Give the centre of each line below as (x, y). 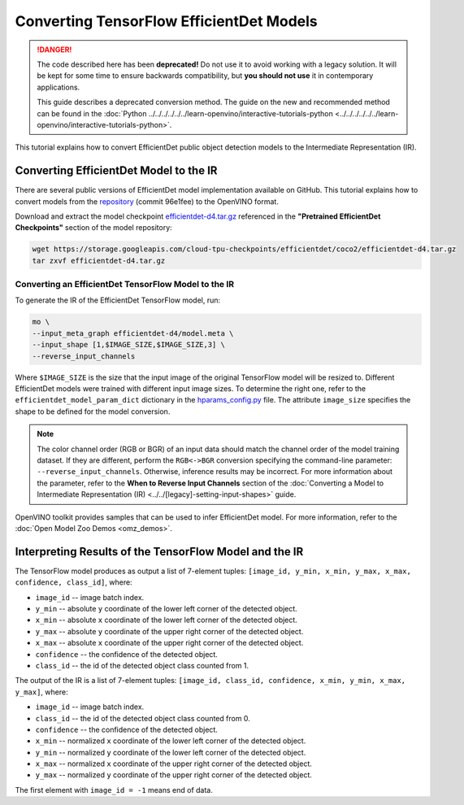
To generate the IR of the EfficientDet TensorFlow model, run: (118, 300)
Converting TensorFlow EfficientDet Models (166, 21)
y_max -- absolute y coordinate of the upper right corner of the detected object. (169, 631)
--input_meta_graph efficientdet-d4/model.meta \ (133, 333)
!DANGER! (54, 50)
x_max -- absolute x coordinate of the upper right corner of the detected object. (169, 643)
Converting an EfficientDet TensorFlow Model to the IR (125, 285)
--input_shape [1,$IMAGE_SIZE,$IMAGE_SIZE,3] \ (128, 345)
